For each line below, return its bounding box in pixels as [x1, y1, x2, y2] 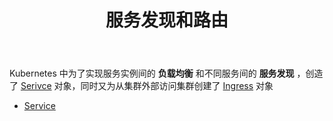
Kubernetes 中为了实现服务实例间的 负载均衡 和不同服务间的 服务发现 [9, 67, 295, 80]
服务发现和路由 [105, 9, 229, 32]
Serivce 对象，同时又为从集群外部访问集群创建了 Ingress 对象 [20, 80, 274, 92]
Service [23, 100, 56, 112]
